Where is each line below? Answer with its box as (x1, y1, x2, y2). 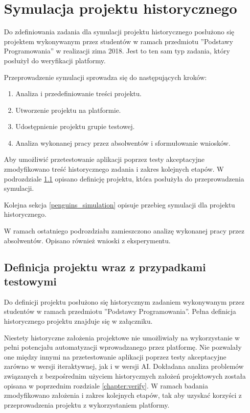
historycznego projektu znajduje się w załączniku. (4, 316, 153, 326)
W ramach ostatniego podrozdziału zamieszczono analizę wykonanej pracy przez (4, 226, 245, 236)
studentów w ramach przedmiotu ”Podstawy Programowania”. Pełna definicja (4, 306, 236, 316)
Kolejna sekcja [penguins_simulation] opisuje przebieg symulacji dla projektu (4, 199, 235, 209)
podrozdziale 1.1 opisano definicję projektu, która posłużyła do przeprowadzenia (4, 173, 244, 183)
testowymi (4, 274, 57, 288)
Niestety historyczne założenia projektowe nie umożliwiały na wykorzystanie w (4, 332, 240, 342)
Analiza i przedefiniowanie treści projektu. (15, 88, 142, 99)
